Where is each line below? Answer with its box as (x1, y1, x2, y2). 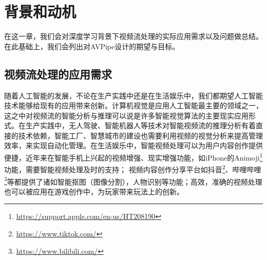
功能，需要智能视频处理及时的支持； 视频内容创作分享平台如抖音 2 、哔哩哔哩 (4, 163, 261, 174)
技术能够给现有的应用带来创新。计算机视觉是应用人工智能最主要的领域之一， (4, 100, 263, 111)
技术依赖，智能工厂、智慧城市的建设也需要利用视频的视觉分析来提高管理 (18, 130, 263, 141)
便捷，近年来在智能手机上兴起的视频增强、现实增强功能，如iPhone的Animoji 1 (4, 151, 263, 163)
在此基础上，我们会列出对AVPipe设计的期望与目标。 (4, 41, 180, 51)
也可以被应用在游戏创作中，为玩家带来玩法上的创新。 (4, 186, 184, 196)
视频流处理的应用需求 (4, 66, 112, 82)
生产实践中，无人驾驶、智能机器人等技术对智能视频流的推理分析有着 (25, 120, 256, 131)
